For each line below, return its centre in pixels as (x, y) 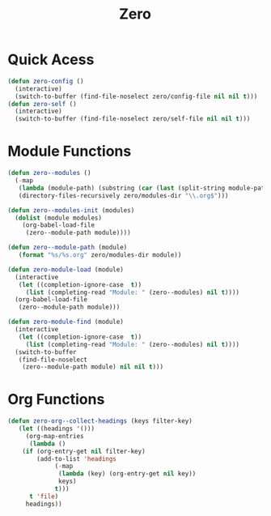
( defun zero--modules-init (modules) (71, 210)
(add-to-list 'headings (76, 458)
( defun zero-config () (46, 81)
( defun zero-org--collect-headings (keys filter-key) (100, 421)
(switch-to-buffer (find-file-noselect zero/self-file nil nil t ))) (133, 119)
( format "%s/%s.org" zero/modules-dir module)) (100, 255)
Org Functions (56, 400)
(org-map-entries (55, 436)
